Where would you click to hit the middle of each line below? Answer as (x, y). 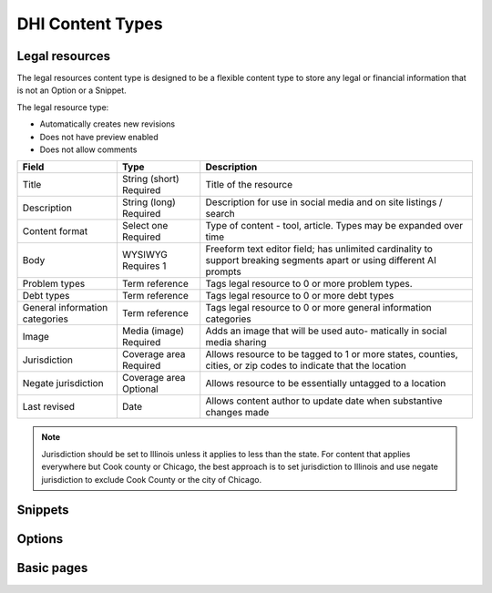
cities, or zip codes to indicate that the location (306, 366)
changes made (237, 413)
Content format (55, 231)
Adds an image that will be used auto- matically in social (326, 331)
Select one (145, 226)
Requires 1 (144, 266)
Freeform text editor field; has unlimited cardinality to (319, 249)
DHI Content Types (90, 24)
